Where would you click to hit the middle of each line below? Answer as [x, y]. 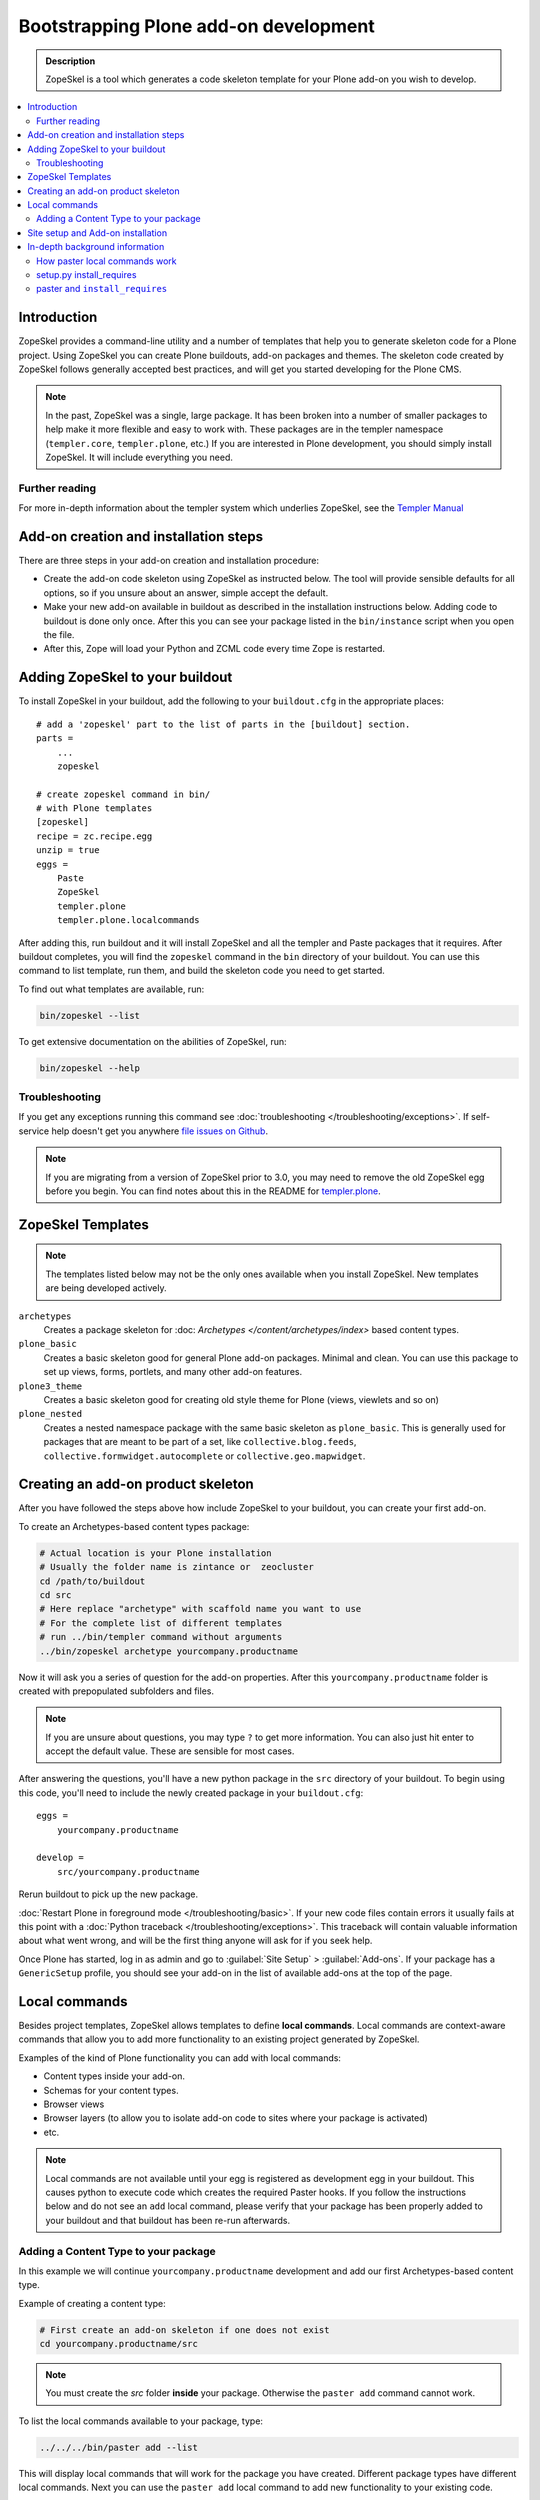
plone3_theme [50, 1386]
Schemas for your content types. [111, 2090]
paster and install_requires [102, 289]
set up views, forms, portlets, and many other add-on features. [173, 1372]
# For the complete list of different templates [161, 1623]
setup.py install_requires [86, 275]
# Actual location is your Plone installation [155, 1553]
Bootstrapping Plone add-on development [196, 26]
